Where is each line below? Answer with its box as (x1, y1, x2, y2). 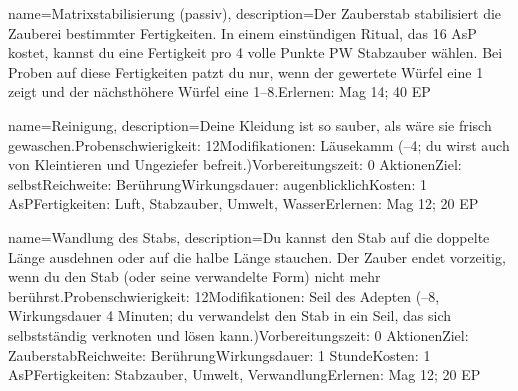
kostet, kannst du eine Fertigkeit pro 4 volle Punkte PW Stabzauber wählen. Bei (8, 42, 503, 63)
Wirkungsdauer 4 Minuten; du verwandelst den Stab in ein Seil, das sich (8, 305, 452, 326)
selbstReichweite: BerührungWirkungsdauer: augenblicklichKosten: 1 (8, 173, 427, 194)
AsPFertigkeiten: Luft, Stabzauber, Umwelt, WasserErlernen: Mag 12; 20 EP (8, 193, 479, 214)
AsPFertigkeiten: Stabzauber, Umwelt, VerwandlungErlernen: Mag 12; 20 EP (8, 364, 481, 385)
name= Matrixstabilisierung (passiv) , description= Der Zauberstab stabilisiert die (8, 3, 502, 23)
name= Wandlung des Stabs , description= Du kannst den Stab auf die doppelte (8, 226, 490, 247)
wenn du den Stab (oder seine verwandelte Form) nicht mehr (8, 266, 381, 287)
